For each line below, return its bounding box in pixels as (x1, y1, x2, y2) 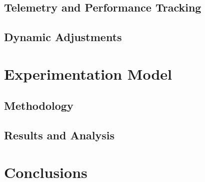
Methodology (4, 98, 73, 113)
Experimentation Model (4, 63, 172, 84)
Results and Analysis (4, 127, 115, 143)
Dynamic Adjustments (4, 29, 122, 45)
